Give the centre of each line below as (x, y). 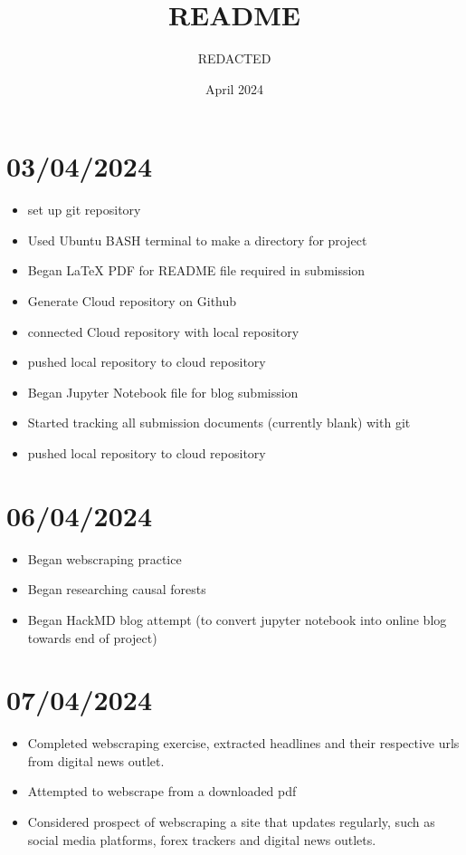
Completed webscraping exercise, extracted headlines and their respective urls (243, 743)
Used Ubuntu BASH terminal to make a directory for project (197, 240)
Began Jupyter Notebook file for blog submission (163, 392)
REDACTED (234, 58)
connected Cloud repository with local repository (163, 331)
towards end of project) (92, 637)
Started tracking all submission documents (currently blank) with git (219, 423)
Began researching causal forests (117, 589)
